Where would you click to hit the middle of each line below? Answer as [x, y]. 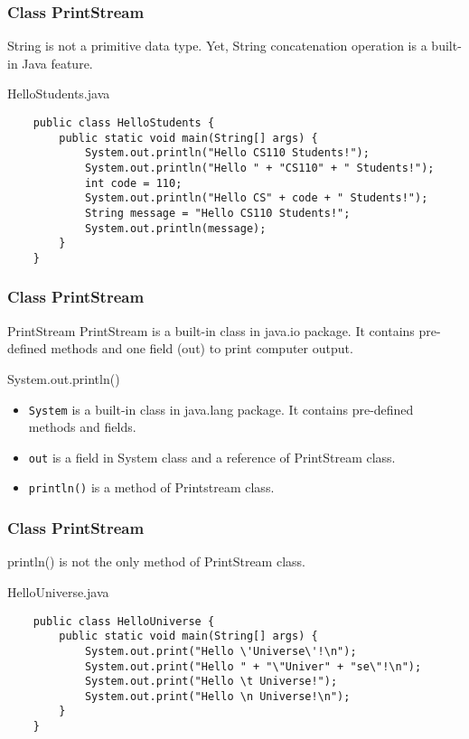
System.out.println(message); [175, 228]
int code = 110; [133, 183]
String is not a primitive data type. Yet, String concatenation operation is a [217, 46]
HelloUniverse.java [58, 591]
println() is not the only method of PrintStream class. [156, 561]
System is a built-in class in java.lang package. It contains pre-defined [221, 409]
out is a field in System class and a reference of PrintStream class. [212, 457]
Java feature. [57, 63]
